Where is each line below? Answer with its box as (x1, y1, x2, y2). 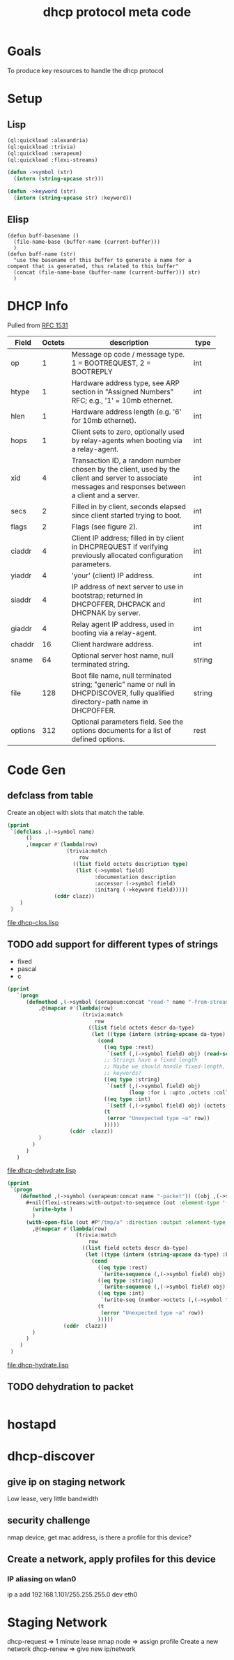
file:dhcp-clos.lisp (7, 918, 59, 926)
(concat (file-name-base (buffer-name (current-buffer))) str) (13, 269, 201, 276)
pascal (17, 964, 37, 972)
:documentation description (94, 874, 176, 881)
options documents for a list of (71, 725, 172, 735)
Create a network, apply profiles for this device (7, 1553, 216, 1565)
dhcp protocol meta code (42, 4, 192, 20)
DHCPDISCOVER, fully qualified (71, 688, 175, 697)
